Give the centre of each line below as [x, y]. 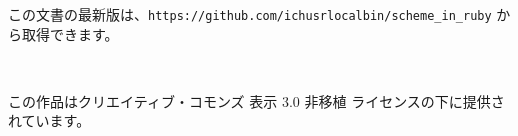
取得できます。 [70, 33]
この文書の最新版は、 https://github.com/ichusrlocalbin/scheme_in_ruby [250, 14]
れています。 [49, 120]
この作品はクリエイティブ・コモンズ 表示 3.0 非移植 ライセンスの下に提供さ [256, 100]
